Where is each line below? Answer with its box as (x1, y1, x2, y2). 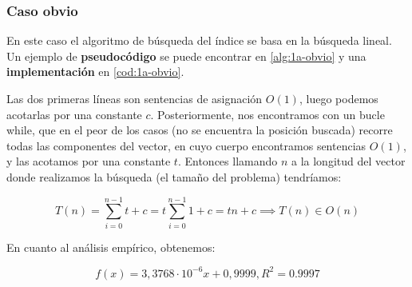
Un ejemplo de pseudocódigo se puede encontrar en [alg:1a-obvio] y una (6, 47, 366, 64)
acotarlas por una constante (6, 106, 142, 122)
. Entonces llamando (177, 153, 278, 169)
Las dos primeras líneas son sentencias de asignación (6, 90, 263, 106)
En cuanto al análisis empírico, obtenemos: (6, 238, 216, 255)
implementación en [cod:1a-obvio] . (6, 63, 184, 80)
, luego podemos (299, 90, 378, 106)
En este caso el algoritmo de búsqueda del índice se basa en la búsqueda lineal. (6, 32, 392, 49)
